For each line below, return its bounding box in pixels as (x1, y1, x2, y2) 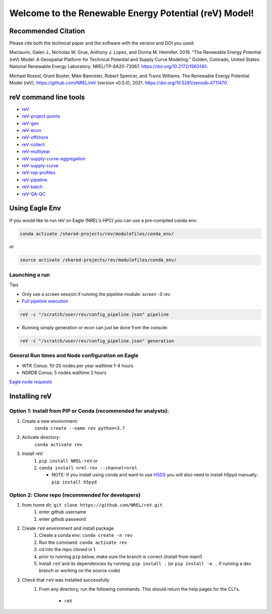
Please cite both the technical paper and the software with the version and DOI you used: (9, 40, 195, 46)
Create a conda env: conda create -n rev (39, 532, 133, 538)
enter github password (39, 516, 86, 522)
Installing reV (9, 392, 52, 401)
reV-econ (22, 128, 41, 134)
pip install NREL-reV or (39, 458, 98, 464)
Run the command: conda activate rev (39, 539, 127, 545)
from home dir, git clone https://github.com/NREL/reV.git (22, 502, 163, 508)
